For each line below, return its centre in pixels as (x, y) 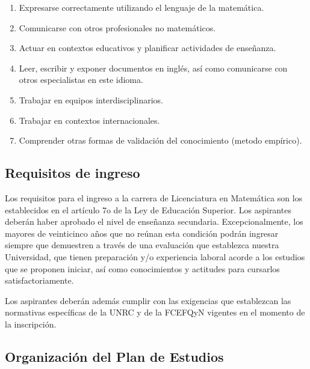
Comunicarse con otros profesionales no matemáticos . (117, 27)
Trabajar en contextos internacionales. (89, 120)
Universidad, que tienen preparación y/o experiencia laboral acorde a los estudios (155, 256)
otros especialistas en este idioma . (81, 80)
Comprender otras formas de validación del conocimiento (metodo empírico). (160, 140)
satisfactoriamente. (39, 280)
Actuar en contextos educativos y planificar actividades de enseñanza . (147, 48)
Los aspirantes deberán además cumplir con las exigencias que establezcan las (148, 300)
